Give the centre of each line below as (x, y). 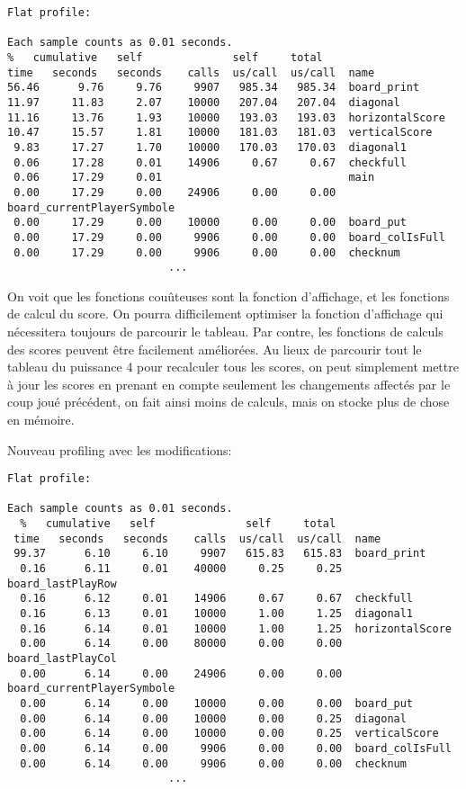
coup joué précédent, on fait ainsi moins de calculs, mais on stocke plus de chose (229, 402)
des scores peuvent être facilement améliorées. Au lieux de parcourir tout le (215, 349)
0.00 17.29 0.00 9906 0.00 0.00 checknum (207, 252)
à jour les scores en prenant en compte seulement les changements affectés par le (229, 384)
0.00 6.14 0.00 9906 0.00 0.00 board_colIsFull (236, 748)
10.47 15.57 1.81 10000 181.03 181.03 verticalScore (220, 133)
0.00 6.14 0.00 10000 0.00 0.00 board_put (217, 704)
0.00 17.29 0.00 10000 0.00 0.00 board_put (210, 223)
